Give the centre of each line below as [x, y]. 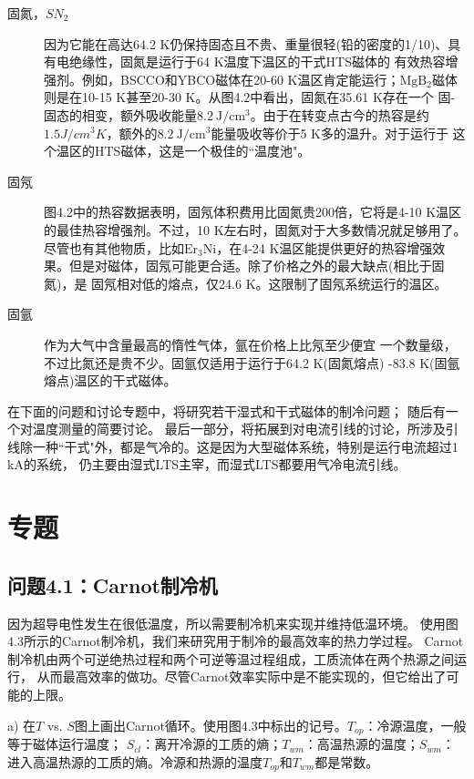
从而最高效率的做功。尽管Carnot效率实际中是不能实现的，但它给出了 [242, 676]
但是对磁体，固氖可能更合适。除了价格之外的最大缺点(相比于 [250, 266]
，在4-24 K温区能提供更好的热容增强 [325, 247]
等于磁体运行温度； [65, 744]
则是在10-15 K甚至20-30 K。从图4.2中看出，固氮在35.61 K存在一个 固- [250, 97]
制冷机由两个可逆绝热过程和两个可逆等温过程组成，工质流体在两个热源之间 [231, 658]
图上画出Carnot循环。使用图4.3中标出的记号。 [211, 725]
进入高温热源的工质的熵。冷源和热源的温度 [135, 761]
